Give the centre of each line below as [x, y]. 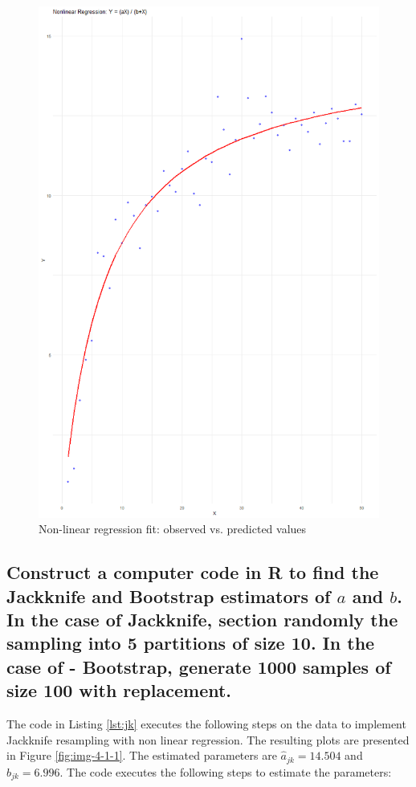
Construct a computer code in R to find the [193, 572]
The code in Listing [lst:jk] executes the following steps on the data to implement [206, 723]
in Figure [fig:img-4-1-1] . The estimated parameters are [142, 755]
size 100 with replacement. [119, 690]
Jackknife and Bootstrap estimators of [169, 595]
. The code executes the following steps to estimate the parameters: [226, 771]
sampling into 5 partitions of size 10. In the [191, 643]
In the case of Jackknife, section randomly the [202, 619]
